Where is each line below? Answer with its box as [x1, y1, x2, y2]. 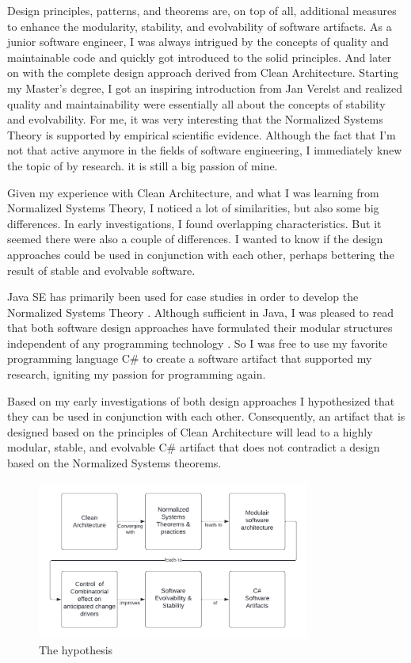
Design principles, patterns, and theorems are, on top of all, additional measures [7, 2, 397, 18]
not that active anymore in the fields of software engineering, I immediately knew [7, 142, 402, 158]
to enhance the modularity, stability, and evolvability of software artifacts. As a [7, 17, 392, 34]
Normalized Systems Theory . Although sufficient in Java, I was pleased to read [7, 303, 394, 320]
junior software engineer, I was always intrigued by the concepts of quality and [7, 33, 389, 50]
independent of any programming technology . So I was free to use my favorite [7, 334, 388, 351]
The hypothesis [39, 642, 113, 658]
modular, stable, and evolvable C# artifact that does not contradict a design [7, 439, 380, 455]
